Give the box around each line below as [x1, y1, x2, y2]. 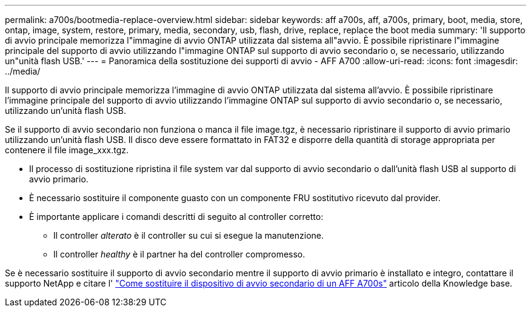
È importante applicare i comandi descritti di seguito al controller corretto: [29, 211, 324, 222]
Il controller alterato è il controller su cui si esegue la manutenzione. [53, 230, 324, 241]
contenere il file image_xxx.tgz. [5, 145, 129, 155]
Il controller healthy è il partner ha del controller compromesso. [53, 249, 306, 259]
